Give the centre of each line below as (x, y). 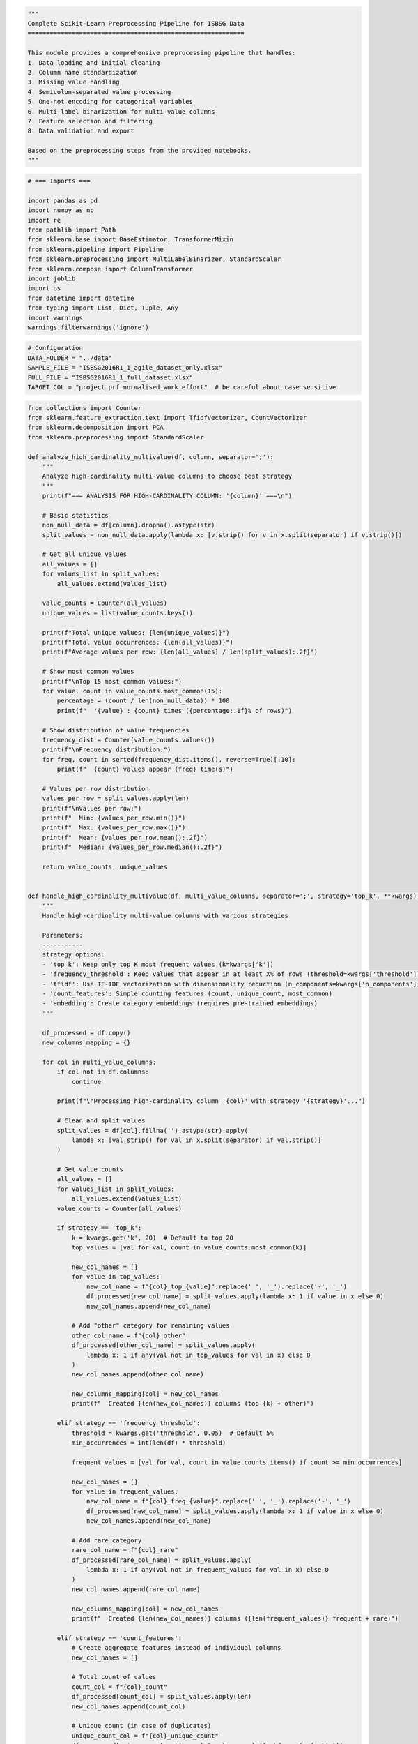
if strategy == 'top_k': (99, 1228)
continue (86, 1082)
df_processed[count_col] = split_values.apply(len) (162, 1697)
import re (44, 220)
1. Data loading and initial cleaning (94, 62)
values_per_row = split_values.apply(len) (116, 798)
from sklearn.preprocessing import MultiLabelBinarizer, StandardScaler (154, 259)
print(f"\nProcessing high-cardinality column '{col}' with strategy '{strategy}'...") (211, 1101)
